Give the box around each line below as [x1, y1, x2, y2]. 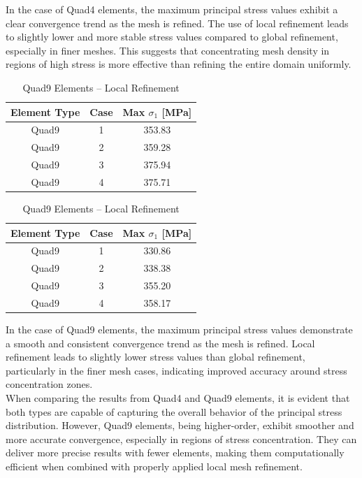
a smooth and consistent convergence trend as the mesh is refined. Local [6, 335, 315, 350]
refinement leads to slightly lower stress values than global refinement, [6, 349, 305, 364]
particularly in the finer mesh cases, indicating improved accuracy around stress [6, 363, 347, 377]
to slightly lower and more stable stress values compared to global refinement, [6, 29, 338, 44]
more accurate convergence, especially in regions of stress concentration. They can [6, 431, 357, 446]
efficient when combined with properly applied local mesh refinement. [6, 459, 303, 474]
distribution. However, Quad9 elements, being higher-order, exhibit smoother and [6, 418, 354, 433]
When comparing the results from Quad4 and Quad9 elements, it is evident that [6, 391, 350, 405]
